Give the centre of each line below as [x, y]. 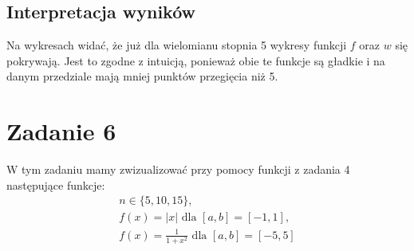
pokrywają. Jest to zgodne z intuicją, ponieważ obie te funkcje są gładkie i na [196, 60]
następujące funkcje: [56, 184]
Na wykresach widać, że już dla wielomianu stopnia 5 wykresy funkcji [177, 45]
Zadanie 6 [61, 131]
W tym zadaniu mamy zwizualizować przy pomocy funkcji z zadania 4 [178, 169]
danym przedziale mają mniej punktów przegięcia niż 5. [142, 76]
